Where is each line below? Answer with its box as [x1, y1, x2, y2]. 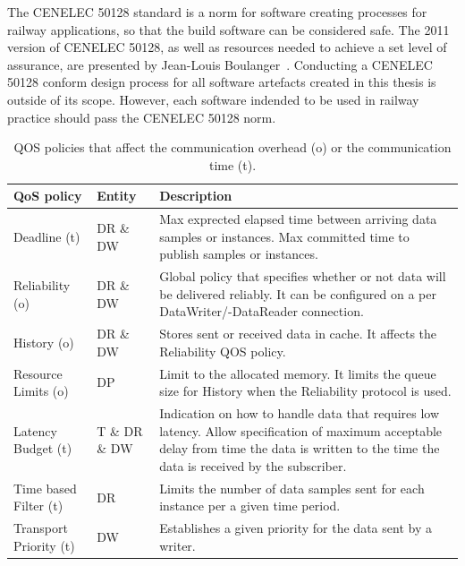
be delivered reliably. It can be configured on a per [159, 284, 436, 303]
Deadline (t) [13, 227, 80, 245]
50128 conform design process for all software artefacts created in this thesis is [7, 73, 436, 91]
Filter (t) [13, 496, 63, 515]
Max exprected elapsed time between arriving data [159, 210, 437, 228]
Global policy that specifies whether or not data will [159, 267, 446, 286]
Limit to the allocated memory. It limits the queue [159, 364, 436, 382]
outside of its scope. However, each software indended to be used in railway [7, 90, 419, 108]
